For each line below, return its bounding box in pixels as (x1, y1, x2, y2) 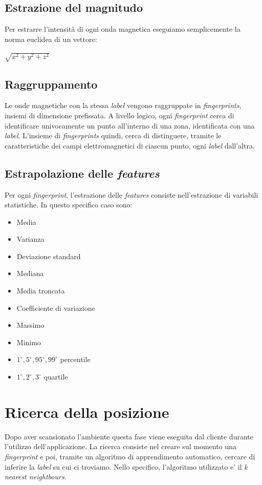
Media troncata (16, 285, 65, 296)
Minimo (16, 336, 41, 347)
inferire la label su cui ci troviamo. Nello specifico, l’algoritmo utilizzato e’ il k (5, 461, 248, 472)
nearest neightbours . (5, 471, 67, 482)
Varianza (16, 234, 45, 244)
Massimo (16, 320, 45, 330)
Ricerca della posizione (5, 401, 169, 422)
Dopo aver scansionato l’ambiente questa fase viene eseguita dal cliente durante (5, 431, 253, 441)
